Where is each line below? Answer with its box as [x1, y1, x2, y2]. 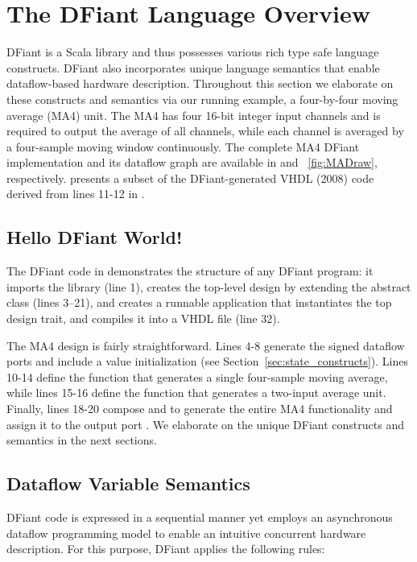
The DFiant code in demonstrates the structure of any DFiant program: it [6, 262, 374, 279]
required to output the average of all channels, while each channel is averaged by [6, 122, 404, 139]
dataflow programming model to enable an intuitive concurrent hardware [6, 524, 366, 541]
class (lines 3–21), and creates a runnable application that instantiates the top [6, 294, 392, 311]
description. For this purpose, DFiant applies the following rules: [6, 540, 325, 557]
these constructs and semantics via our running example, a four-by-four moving [6, 90, 398, 107]
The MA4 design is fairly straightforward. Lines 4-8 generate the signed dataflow [6, 337, 405, 353]
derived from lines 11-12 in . [6, 185, 145, 202]
